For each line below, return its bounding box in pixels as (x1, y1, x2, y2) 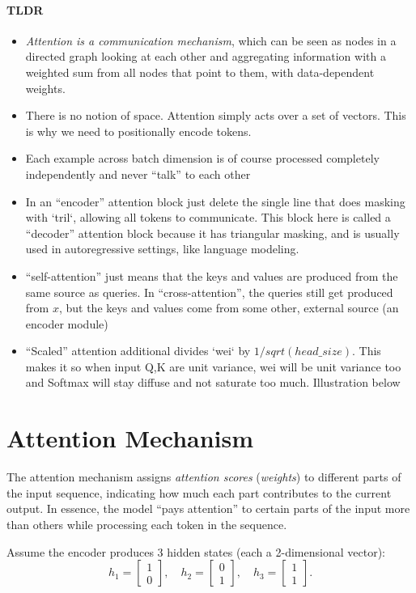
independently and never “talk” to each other (25, 165, 251, 182)
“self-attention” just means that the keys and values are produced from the (25, 267, 398, 284)
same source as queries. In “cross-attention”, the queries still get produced (25, 283, 393, 300)
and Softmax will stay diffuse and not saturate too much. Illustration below (25, 374, 401, 391)
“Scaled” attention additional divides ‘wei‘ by (25, 342, 251, 359)
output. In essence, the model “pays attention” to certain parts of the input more (6, 500, 410, 517)
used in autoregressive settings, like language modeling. (25, 240, 299, 257)
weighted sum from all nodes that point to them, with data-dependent (25, 63, 375, 80)
